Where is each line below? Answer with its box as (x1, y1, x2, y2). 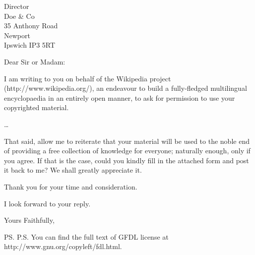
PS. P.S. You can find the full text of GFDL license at (4, 231, 169, 242)
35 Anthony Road (4, 20, 58, 31)
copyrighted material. (4, 102, 69, 113)
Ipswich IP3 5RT (4, 40, 56, 50)
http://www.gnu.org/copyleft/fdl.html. (4, 241, 122, 252)
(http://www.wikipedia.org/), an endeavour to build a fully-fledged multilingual (4, 83, 247, 93)
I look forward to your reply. (4, 198, 91, 208)
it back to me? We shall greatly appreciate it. (4, 165, 142, 175)
